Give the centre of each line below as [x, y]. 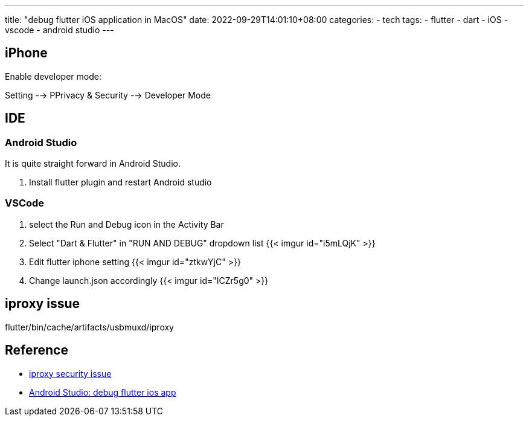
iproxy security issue [70, 373]
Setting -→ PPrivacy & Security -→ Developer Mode [108, 95]
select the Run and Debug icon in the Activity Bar [127, 224]
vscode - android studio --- [59, 30]
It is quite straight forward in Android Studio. [93, 164]
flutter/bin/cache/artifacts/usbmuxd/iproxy [89, 327]
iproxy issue [43, 304]
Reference [37, 350]
